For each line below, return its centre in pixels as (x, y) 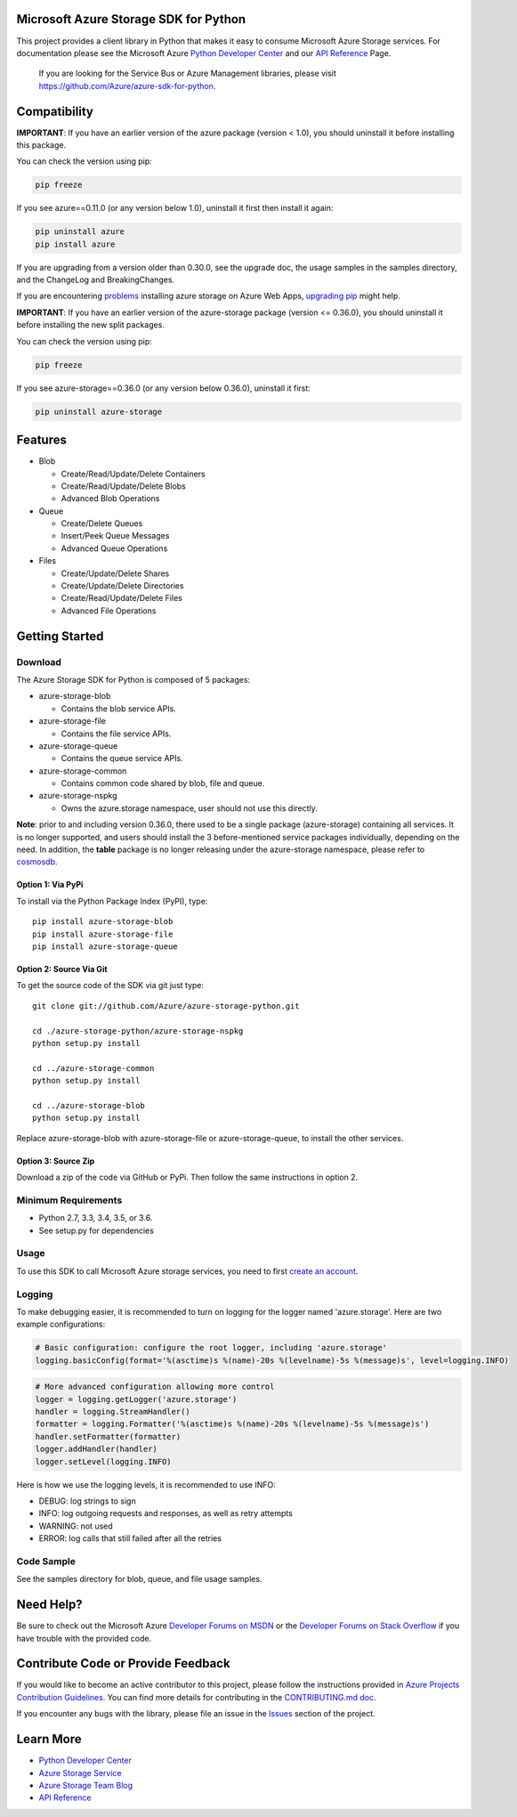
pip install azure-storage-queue (105, 946)
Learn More (49, 1739)
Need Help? (50, 1605)
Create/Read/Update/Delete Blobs (123, 486)
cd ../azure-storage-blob (89, 1105)
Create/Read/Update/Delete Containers (133, 474)
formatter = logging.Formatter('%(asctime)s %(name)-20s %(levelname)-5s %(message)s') (232, 1424)
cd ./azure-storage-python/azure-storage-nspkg (138, 1031)
